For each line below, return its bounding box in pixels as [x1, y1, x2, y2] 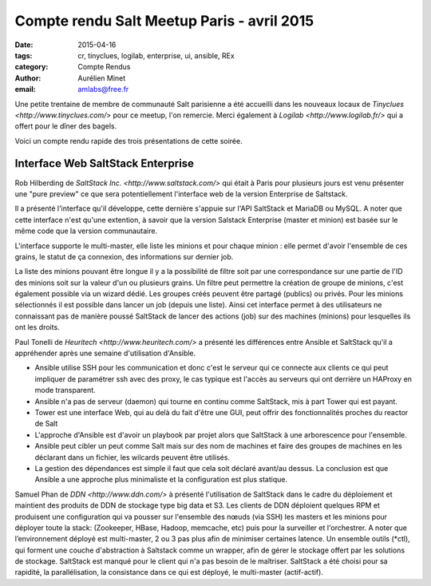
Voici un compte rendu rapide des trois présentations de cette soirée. [14, 136, 243, 145]
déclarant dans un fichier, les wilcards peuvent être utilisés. [34, 452, 231, 462]
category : [14, 62, 49, 72]
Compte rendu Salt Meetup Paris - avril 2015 [14, 12, 314, 30]
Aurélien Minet [77, 73, 126, 83]
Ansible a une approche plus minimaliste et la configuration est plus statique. [34, 475, 287, 485]
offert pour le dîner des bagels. [14, 121, 117, 131]
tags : [14, 50, 33, 60]
